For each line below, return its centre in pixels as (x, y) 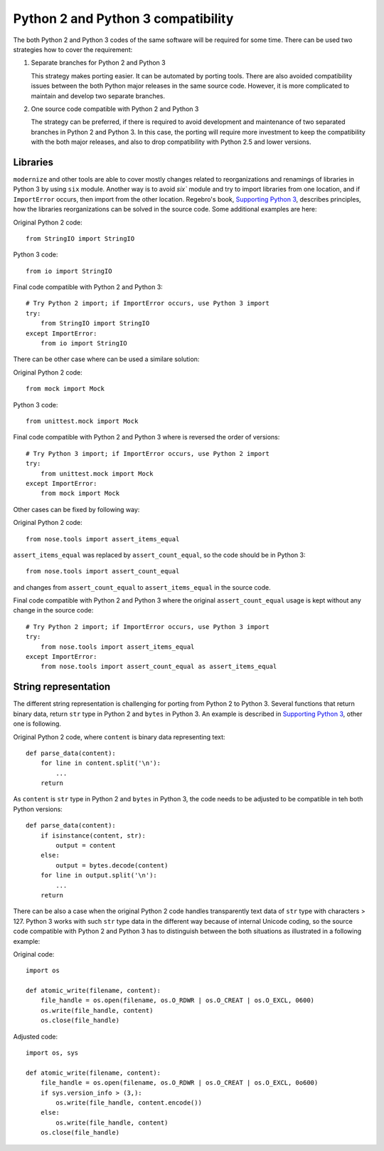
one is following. (37, 724)
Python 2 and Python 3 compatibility (123, 19)
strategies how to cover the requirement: (73, 49)
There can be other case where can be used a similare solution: (106, 359)
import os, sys (52, 1053)
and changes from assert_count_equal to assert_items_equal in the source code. (142, 587)
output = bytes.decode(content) (112, 865)
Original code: (34, 954)
